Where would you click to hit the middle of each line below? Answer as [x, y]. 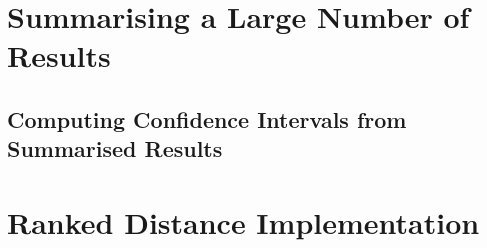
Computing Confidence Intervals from [207, 118]
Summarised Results [115, 148]
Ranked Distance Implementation [243, 221]
